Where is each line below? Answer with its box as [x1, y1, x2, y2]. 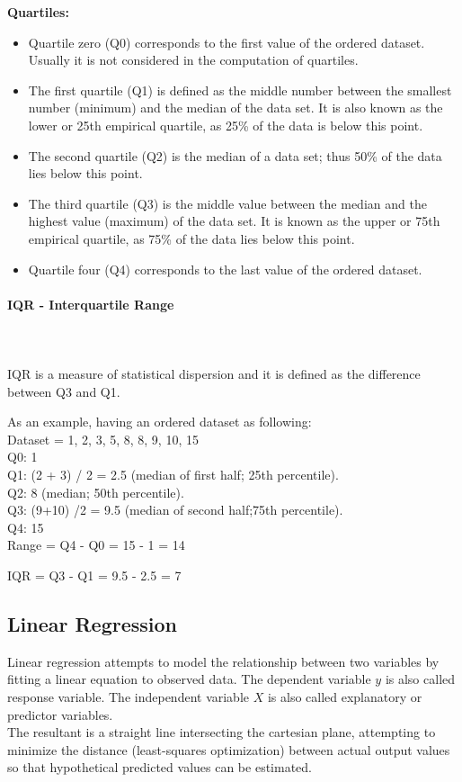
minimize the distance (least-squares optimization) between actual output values [7, 740, 450, 759]
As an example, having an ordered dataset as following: [7, 412, 312, 431]
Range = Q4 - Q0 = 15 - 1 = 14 [7, 535, 185, 554]
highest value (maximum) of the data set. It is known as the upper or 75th [28, 211, 440, 230]
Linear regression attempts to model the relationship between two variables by [7, 652, 440, 670]
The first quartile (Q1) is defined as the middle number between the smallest [28, 80, 452, 99]
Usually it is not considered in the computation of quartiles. [28, 50, 359, 69]
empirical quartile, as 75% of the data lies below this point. [28, 229, 355, 247]
